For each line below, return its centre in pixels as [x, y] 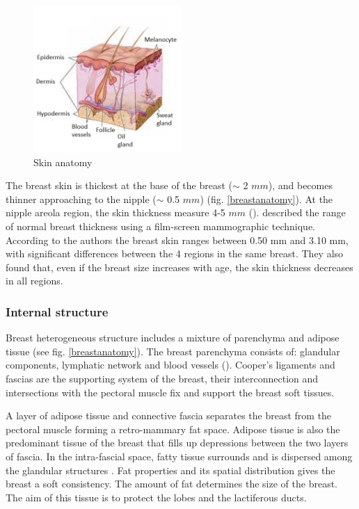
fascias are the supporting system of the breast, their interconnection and [162, 378]
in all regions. [34, 281]
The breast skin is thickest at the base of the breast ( [119, 185]
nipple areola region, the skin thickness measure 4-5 [115, 212]
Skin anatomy [63, 162]
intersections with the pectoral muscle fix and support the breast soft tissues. [170, 392]
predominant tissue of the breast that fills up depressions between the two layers [177, 443]
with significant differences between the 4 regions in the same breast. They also [175, 253]
